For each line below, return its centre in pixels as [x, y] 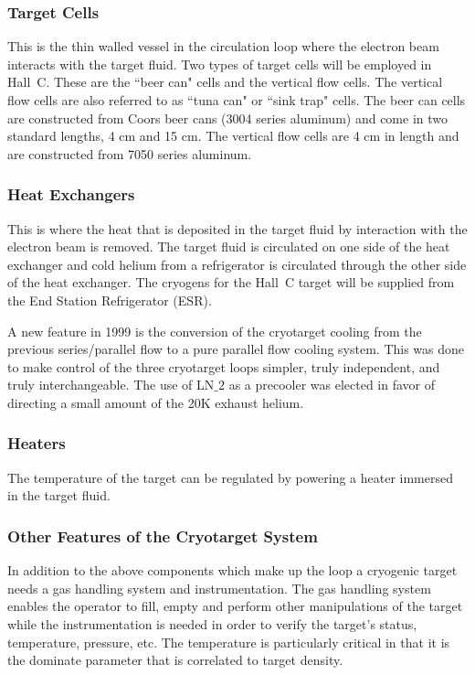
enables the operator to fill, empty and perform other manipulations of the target [235, 606]
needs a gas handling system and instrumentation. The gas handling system [219, 588]
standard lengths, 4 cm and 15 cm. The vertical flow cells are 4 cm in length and [233, 136]
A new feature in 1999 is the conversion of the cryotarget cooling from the [215, 331]
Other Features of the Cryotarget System [163, 536]
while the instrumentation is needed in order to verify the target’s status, [212, 623]
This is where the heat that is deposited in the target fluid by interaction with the [237, 228]
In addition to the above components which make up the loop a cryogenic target [232, 570]
